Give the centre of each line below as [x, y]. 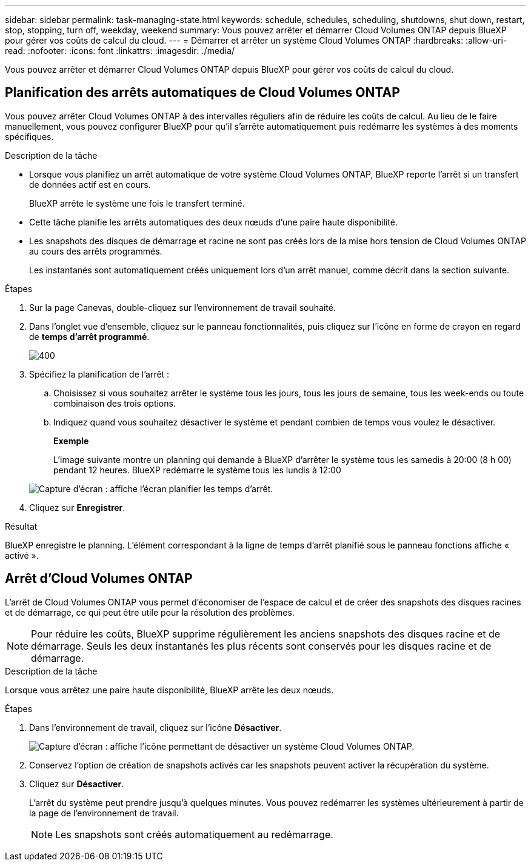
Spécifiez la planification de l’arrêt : [99, 374]
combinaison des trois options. [115, 403]
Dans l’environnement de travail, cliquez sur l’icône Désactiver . [155, 727]
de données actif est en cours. [90, 184]
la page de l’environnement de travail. [104, 813]
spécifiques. [29, 136]
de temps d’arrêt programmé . [89, 336]
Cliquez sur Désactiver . [77, 784]
